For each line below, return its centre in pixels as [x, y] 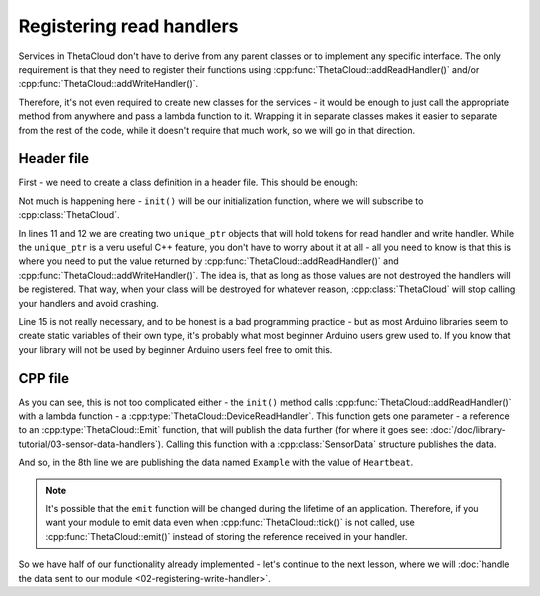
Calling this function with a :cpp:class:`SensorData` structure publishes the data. [331, 444]
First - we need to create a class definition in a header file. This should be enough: [188, 182]
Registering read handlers [128, 26]
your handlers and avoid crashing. [88, 303]
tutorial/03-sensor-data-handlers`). [91, 444]
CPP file [44, 378]
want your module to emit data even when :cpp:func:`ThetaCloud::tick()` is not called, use [230, 522]
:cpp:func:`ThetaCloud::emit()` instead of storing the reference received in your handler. [226, 536]
